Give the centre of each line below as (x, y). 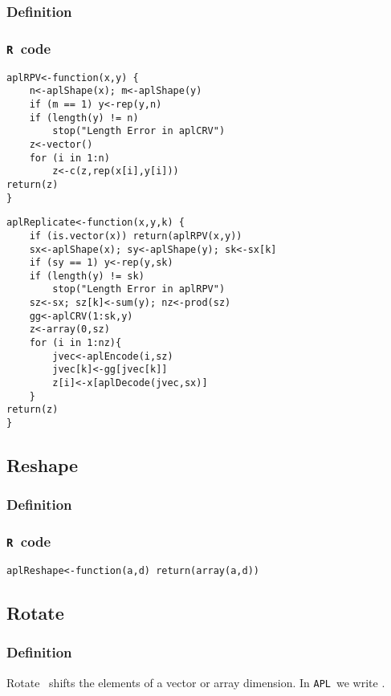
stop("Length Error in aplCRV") (139, 131)
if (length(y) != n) (84, 118)
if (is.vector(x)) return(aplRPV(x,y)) (136, 236)
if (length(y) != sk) (87, 276)
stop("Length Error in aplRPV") (139, 289)
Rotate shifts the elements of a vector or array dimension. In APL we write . (196, 682)
